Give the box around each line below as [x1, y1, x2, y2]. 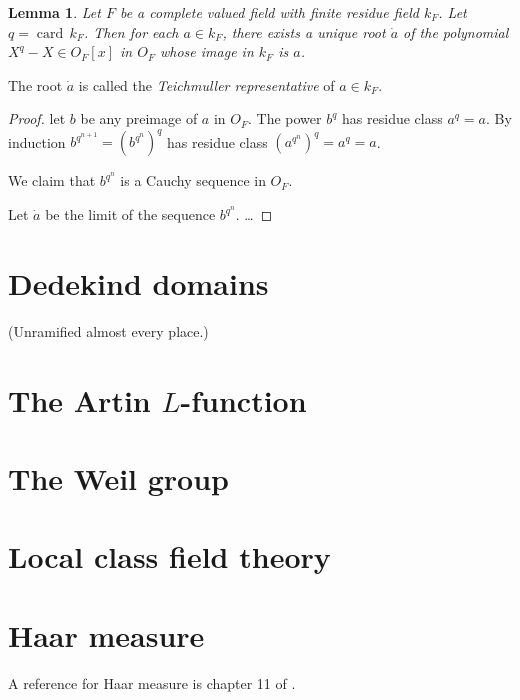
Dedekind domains [8, 262, 269, 303]
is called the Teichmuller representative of [78, 74, 335, 95]
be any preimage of [80, 108, 198, 129]
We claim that [8, 170, 96, 191]
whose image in [160, 41, 254, 62]
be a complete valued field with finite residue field [119, 2, 419, 22]
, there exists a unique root [222, 21, 386, 42]
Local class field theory [8, 536, 331, 577]
